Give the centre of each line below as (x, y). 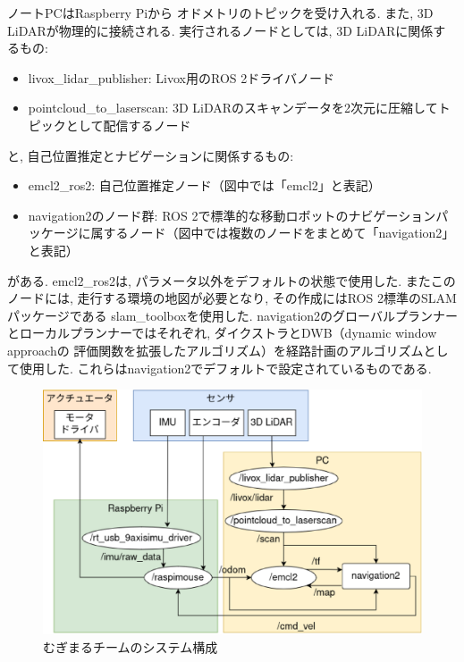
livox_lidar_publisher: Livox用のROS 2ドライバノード (181, 77)
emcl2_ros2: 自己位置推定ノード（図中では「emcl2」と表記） (204, 185)
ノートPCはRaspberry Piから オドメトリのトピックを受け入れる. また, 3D (220, 13)
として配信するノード (128, 125)
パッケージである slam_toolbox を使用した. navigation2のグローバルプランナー (232, 315)
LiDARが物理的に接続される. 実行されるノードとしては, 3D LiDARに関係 (220, 30)
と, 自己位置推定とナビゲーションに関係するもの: (151, 155)
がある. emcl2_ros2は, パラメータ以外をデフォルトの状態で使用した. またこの (232, 280)
